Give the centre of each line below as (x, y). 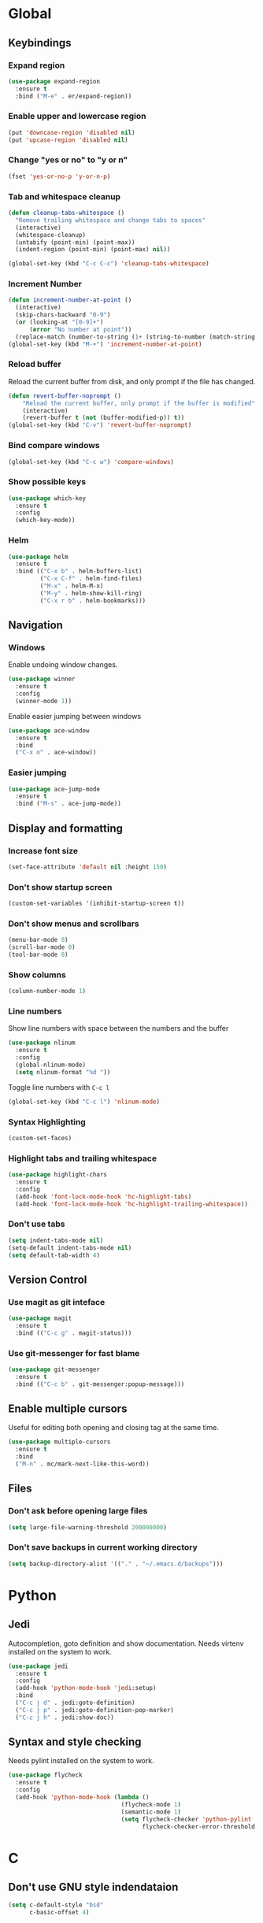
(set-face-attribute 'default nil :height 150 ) (88, 867)
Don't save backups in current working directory (103, 1547)
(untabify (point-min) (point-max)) (75, 242)
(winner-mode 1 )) (44, 701)
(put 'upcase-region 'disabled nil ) (68, 140)
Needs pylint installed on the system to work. (81, 1761)
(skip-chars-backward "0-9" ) (63, 315)
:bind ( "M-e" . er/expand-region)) (74, 96)
